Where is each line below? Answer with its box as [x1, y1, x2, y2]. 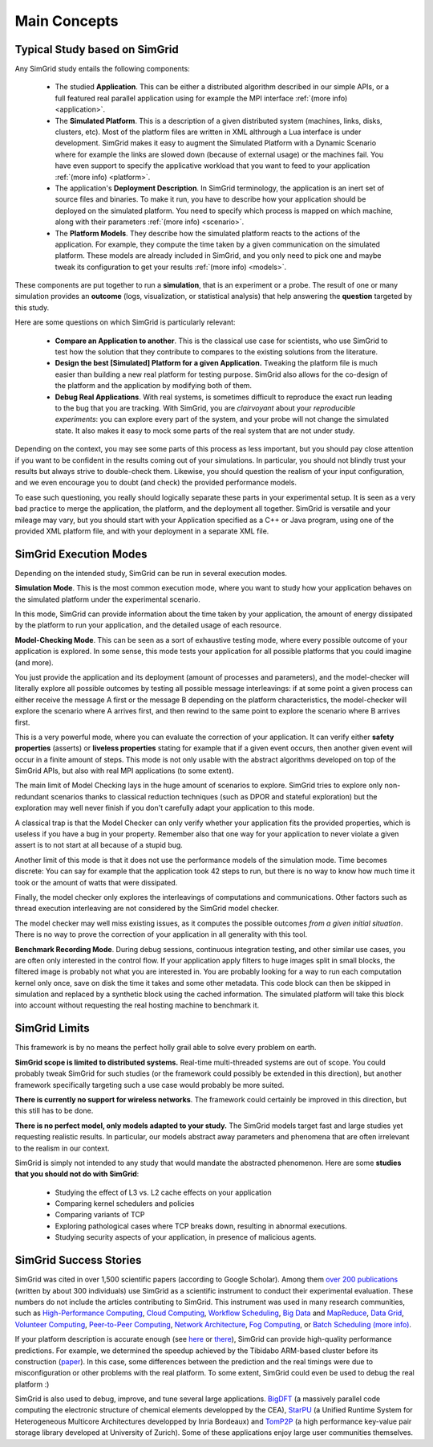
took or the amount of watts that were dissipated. [14, 877, 178, 887]
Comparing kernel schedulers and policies [55, 1199, 195, 1208]
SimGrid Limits [14, 1021, 90, 1036]
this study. [14, 302, 50, 313]
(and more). [14, 657, 54, 667]
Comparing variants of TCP [55, 1210, 145, 1220]
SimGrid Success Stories [14, 1253, 142, 1267]
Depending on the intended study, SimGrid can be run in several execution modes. [14, 568, 288, 578]
